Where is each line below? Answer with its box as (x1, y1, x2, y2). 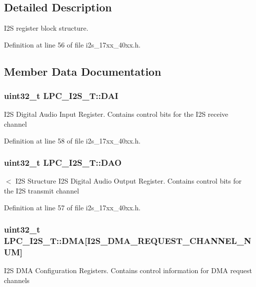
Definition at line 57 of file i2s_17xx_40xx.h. (4, 202, 141, 212)
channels (4, 275, 30, 285)
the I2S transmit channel (4, 185, 79, 195)
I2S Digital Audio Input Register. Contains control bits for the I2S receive (4, 109, 228, 119)
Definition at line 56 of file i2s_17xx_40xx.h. (4, 39, 141, 49)
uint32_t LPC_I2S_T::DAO (4, 156, 122, 169)
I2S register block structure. (4, 23, 88, 33)
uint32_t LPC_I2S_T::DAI (4, 90, 119, 102)
